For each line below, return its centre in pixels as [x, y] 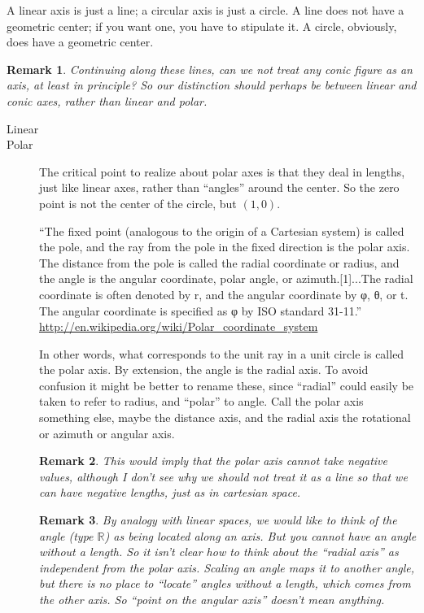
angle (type [66, 535]
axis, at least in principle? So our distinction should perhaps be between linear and [212, 85]
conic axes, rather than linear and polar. [107, 100]
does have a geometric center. [80, 42]
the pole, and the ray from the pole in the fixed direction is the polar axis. [225, 247]
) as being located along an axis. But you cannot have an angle [260, 535]
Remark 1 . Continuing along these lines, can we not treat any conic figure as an [210, 69]
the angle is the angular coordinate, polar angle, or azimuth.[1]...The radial [226, 278]
